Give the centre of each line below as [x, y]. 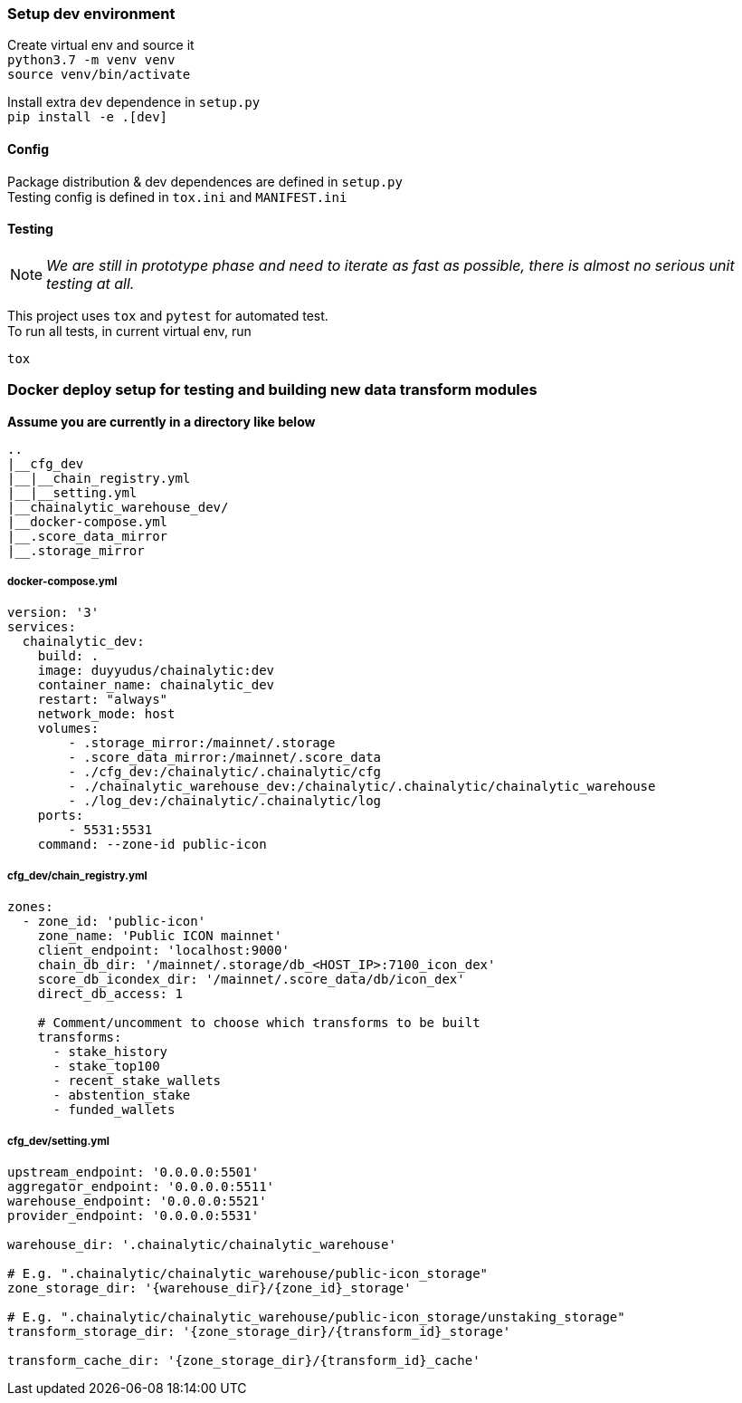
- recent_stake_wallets [137, 1081]
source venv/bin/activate [99, 75]
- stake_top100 [106, 1067]
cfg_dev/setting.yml [59, 1141]
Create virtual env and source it [101, 45]
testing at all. [90, 283]
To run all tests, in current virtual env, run [129, 331]
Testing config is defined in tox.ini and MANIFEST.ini [177, 197]
